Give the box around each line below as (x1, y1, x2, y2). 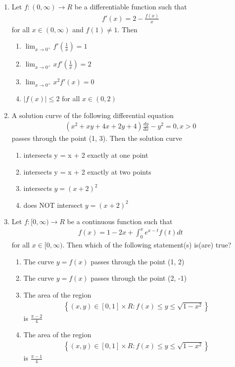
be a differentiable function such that (74, 1, 187, 11)
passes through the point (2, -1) (91, 273, 187, 283)
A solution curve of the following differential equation (11, 110, 174, 120)
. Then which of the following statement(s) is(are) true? (62, 240, 232, 250)
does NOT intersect (23, 199, 83, 210)
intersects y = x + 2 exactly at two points (23, 166, 151, 177)
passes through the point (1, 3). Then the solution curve (11, 133, 182, 143)
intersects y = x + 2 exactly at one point (23, 149, 148, 160)
